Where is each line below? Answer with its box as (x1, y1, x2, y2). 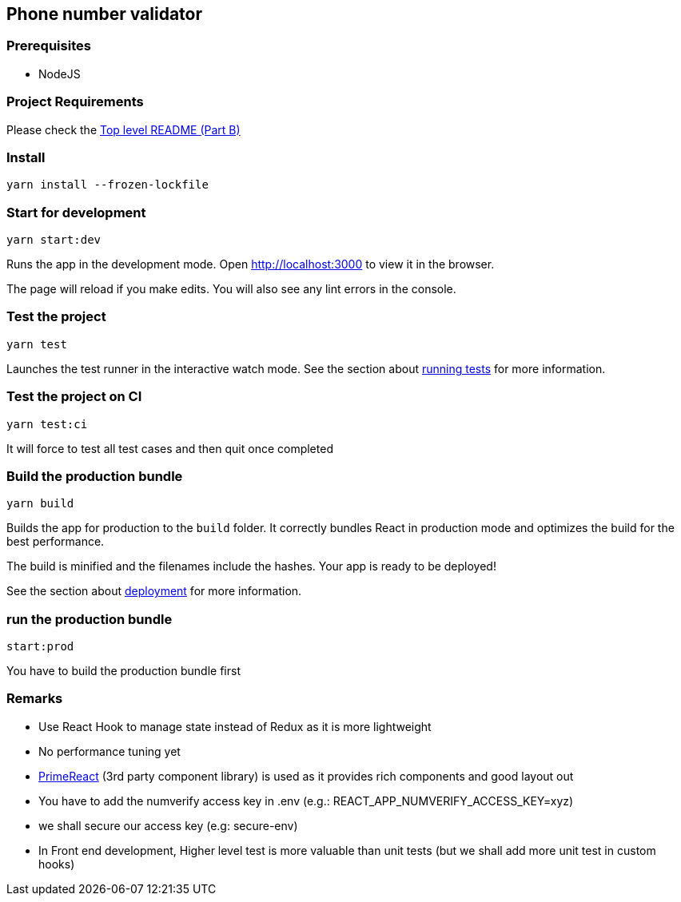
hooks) (38, 856, 75, 871)
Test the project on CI (6, 388, 142, 405)
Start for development (6, 204, 146, 221)
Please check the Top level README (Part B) (6, 122, 241, 137)
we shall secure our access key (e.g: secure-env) (38, 818, 298, 832)
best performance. (6, 534, 105, 549)
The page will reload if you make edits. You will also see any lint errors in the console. (6, 282, 456, 296)
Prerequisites (6, 38, 91, 54)
